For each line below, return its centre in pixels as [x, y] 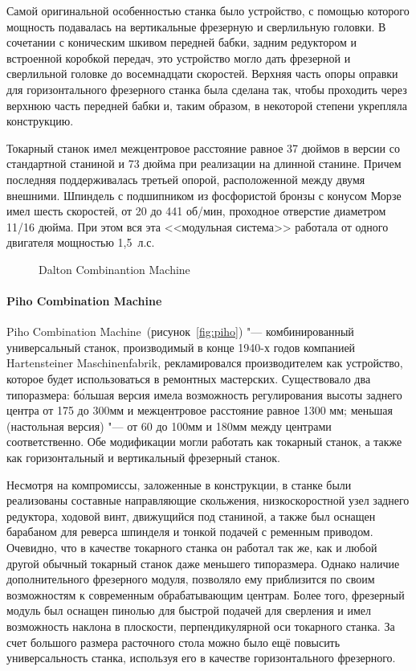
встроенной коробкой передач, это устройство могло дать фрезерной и [179, 57]
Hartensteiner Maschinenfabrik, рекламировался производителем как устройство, [205, 363]
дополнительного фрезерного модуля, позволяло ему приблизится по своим [191, 579]
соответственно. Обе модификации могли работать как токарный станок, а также [204, 442]
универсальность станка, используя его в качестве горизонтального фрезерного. [201, 658]
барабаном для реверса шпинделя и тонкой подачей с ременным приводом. [190, 532]
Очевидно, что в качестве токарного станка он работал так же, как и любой [192, 548]
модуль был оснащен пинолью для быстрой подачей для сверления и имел [189, 610]
